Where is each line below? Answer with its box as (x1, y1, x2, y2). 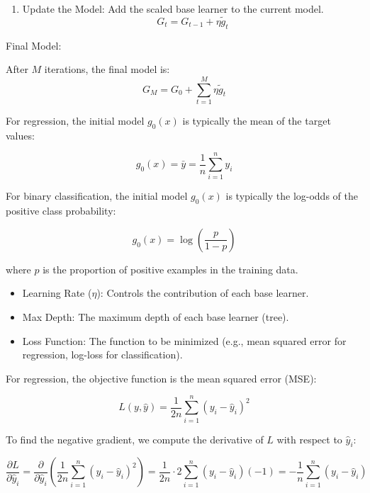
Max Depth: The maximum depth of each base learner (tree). (22, 310, 289, 324)
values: (6, 127, 35, 142)
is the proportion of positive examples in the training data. (43, 261, 298, 276)
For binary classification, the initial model (6, 188, 188, 203)
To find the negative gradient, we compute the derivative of (6, 431, 264, 446)
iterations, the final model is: (44, 62, 170, 76)
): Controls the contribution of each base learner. (96, 285, 309, 300)
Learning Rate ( (22, 285, 92, 300)
